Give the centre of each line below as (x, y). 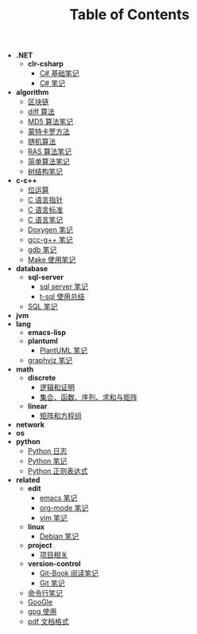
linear (37, 406)
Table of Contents (129, 15)
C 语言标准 (45, 210)
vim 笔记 (53, 518)
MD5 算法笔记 (50, 122)
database (32, 269)
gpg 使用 (42, 612)
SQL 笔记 (42, 307)
